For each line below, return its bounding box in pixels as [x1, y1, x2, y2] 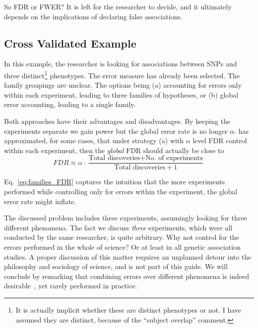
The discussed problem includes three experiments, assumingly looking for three [4, 213, 247, 223]
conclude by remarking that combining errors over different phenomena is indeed [4, 271, 249, 281]
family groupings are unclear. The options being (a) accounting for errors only [4, 80, 242, 90]
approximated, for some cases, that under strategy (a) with [4, 135, 184, 146]
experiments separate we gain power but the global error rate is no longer [4, 125, 228, 136]
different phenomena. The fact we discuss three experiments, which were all [4, 222, 233, 232]
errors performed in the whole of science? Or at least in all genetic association [4, 242, 241, 252]
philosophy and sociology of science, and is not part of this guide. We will [4, 261, 228, 272]
